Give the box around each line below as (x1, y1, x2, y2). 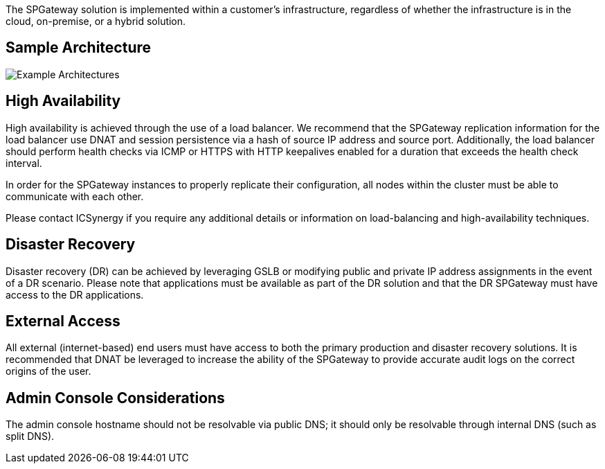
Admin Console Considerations (6, 389, 225, 407)
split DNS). (6, 430, 55, 443)
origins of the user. (6, 365, 91, 378)
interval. (6, 157, 42, 169)
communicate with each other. (6, 190, 144, 202)
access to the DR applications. (6, 288, 144, 301)
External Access (6, 312, 120, 330)
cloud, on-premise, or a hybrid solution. (6, 15, 186, 27)
